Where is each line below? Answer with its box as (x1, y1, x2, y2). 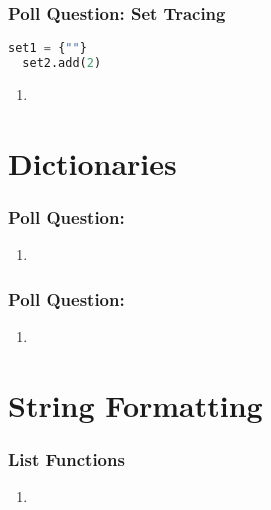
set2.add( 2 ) (22, 56, 102, 71)
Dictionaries (8, 142, 177, 183)
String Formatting (8, 384, 263, 425)
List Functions (8, 446, 125, 471)
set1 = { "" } (8, 41, 87, 56)
